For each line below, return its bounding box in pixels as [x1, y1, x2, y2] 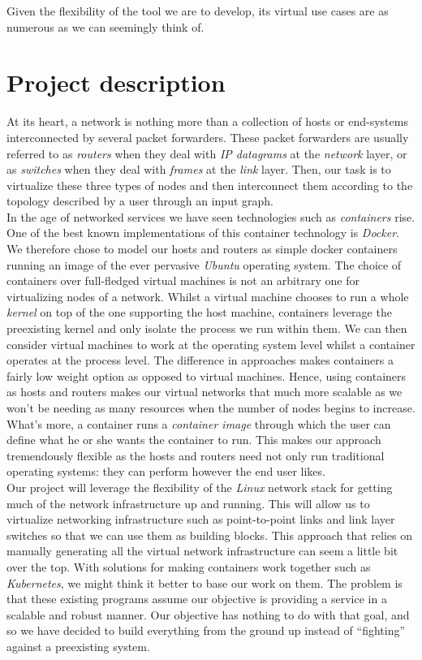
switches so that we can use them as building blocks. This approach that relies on [6, 526, 412, 543]
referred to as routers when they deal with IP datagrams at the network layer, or [6, 145, 407, 162]
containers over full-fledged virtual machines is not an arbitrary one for [6, 272, 360, 289]
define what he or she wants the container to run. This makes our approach [6, 431, 381, 448]
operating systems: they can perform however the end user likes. [6, 463, 325, 480]
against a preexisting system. [6, 637, 150, 654]
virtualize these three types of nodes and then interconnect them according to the [6, 176, 413, 193]
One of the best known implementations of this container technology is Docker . [6, 224, 399, 241]
